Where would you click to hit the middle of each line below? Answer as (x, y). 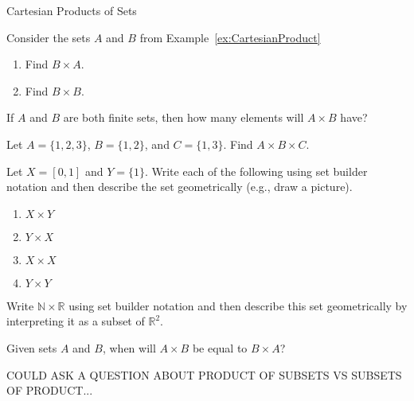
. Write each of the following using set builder (256, 171)
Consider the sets (49, 37)
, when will (129, 347)
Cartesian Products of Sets (72, 10)
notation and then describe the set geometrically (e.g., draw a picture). (180, 187)
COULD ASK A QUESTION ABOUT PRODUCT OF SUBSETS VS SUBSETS (204, 374)
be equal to (220, 347)
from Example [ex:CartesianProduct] (230, 37)
